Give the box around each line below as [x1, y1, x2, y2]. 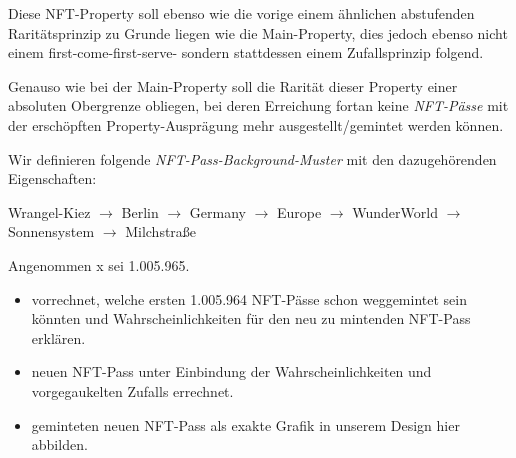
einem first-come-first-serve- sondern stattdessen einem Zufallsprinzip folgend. [8, 42, 484, 63]
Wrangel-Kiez [8, 201, 91, 222]
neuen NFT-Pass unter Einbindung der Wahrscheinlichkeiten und [31, 361, 432, 382]
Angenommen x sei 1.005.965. [8, 254, 190, 275]
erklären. [31, 327, 86, 348]
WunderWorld [352, 201, 438, 222]
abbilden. [31, 434, 88, 455]
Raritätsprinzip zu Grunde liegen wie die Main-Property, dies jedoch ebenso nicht [8, 22, 508, 43]
